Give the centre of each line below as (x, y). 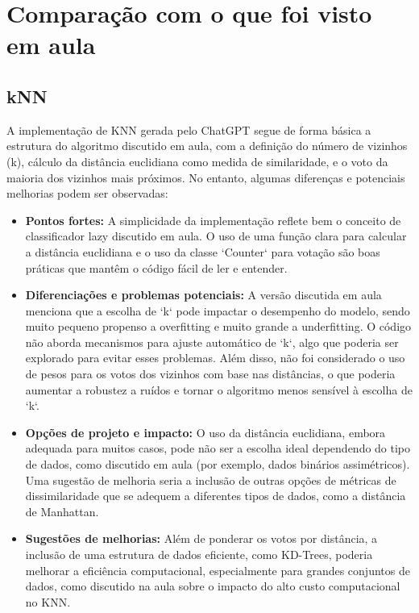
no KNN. (48, 601)
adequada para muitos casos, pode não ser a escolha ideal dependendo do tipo (218, 448)
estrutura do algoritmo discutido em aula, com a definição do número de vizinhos (207, 146)
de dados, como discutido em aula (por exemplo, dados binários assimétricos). (218, 464)
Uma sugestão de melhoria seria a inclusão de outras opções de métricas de (211, 480)
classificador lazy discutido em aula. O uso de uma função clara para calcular (216, 236)
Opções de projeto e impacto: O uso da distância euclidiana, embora (205, 432)
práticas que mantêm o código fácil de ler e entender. (156, 267)
